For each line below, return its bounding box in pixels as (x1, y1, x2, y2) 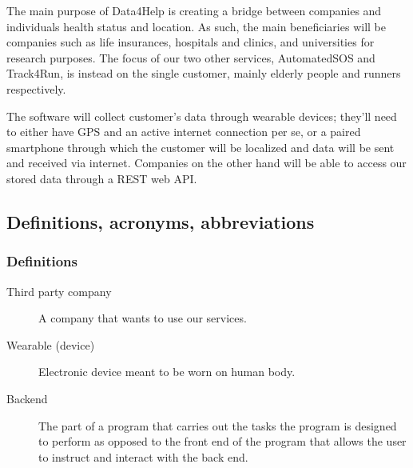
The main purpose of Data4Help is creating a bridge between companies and (6, 2, 382, 18)
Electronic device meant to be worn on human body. (38, 363, 296, 380)
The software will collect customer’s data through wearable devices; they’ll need (6, 107, 397, 124)
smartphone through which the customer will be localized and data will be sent (6, 138, 395, 155)
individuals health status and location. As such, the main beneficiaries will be (6, 18, 386, 34)
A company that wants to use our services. (38, 310, 247, 326)
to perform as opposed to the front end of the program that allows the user (38, 433, 407, 450)
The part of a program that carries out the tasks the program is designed (38, 417, 397, 434)
